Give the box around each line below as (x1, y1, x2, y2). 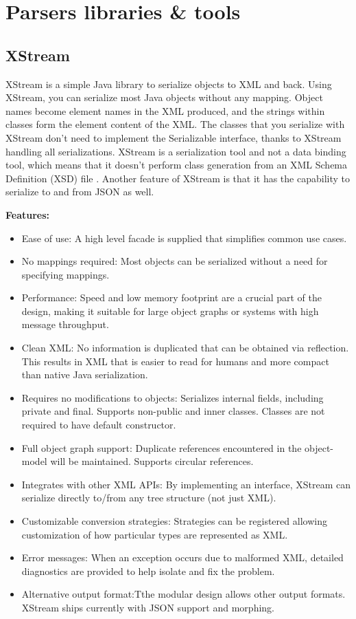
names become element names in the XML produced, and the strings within (5, 103, 325, 118)
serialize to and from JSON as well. (5, 184, 154, 199)
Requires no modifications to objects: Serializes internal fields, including (21, 390, 324, 404)
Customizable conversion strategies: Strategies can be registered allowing (21, 514, 327, 528)
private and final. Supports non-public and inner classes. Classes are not (21, 404, 325, 418)
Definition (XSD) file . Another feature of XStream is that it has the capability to (5, 171, 350, 185)
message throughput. (21, 317, 109, 332)
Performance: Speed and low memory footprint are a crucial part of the (21, 290, 322, 305)
